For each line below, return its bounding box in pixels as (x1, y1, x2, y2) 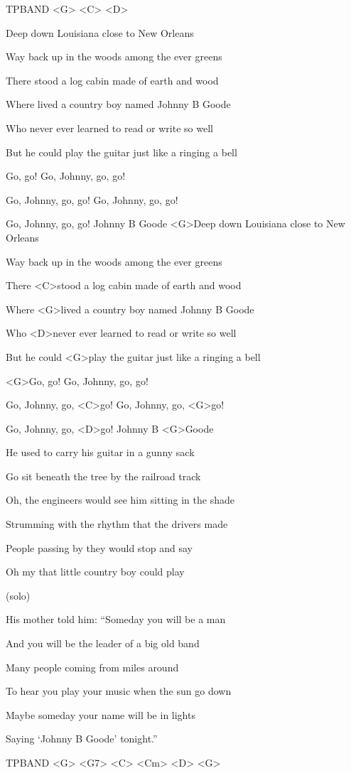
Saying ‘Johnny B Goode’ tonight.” (6, 731, 158, 746)
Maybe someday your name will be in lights (6, 707, 195, 722)
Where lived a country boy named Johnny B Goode (6, 97, 231, 112)
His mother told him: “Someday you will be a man (6, 612, 226, 627)
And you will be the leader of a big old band (6, 636, 200, 651)
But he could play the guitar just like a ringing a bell (6, 144, 237, 159)
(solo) (6, 588, 31, 602)
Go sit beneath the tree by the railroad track (6, 468, 201, 483)
